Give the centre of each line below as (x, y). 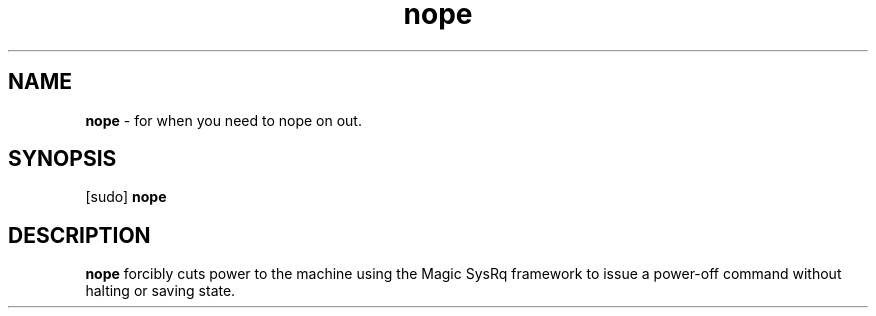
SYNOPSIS (62, 159)
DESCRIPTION (79, 235)
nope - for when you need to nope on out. (223, 120)
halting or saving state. (160, 291)
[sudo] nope (126, 197)
